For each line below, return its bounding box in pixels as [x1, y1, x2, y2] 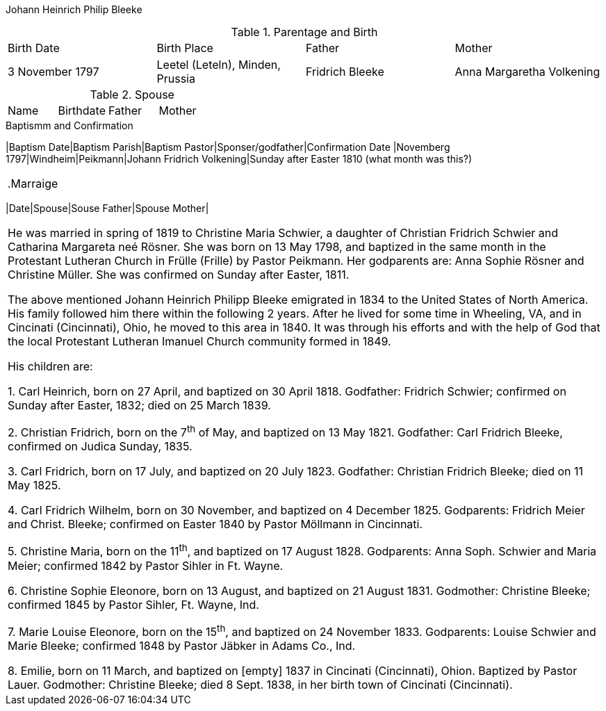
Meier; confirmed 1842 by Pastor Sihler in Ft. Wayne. [8, 558, 284, 573]
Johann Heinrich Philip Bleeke [6, 3, 142, 15]
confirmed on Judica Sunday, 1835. [8, 439, 193, 454]
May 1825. [8, 478, 61, 493]
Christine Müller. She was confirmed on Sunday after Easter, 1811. [8, 268, 350, 281]
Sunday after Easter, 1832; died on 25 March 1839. [8, 398, 271, 412]
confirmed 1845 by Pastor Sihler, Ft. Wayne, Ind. [8, 597, 259, 612]
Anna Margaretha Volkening [454, 65, 600, 79]
